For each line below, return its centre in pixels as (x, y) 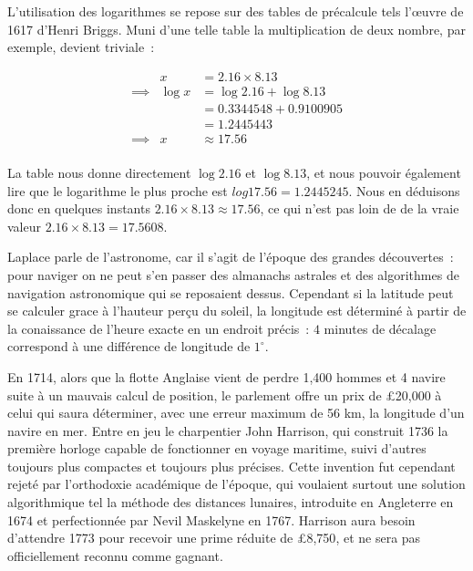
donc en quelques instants (79, 208)
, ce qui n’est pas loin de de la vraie (360, 208)
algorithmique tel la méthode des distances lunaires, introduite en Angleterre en (231, 502)
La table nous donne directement (99, 172)
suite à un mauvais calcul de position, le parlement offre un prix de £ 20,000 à (225, 395)
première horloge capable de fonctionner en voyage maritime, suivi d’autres (217, 448)
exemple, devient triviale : (81, 47)
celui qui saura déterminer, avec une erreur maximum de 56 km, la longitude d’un (236, 413)
